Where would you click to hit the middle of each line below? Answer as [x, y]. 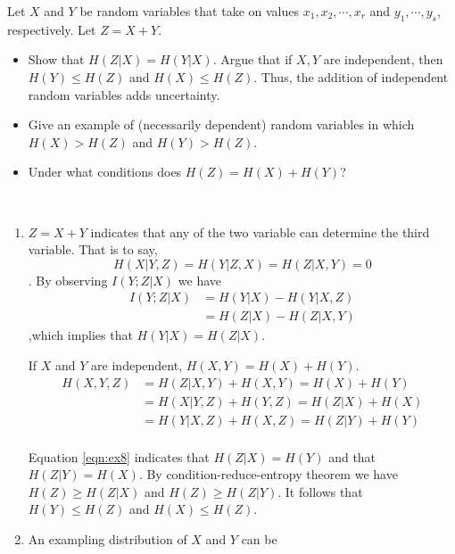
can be [259, 539]
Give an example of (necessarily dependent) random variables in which [221, 124]
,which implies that [80, 335]
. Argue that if [252, 59]
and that [352, 456]
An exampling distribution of [108, 539]
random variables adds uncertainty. [124, 94]
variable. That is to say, [93, 249]
